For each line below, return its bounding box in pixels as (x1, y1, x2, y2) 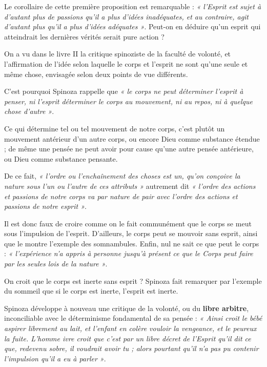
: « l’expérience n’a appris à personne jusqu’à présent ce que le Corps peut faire (4, 248, 253, 259)
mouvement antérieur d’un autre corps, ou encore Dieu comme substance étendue (4, 133, 260, 144)
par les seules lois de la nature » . (4, 258, 108, 269)
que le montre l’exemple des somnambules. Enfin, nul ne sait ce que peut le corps (4, 238, 259, 248)
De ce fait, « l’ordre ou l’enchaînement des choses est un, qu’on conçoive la (4, 170, 240, 181)
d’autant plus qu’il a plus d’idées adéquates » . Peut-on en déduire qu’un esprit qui (4, 21, 261, 32)
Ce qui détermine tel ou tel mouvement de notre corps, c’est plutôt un (4, 123, 225, 133)
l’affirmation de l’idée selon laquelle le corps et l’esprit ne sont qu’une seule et (4, 58, 248, 69)
